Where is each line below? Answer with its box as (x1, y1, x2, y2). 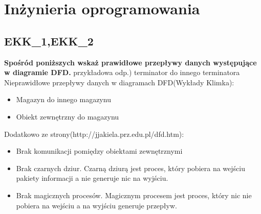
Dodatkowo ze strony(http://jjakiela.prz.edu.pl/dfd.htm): (4, 128, 184, 139)
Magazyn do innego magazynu (16, 94, 111, 105)
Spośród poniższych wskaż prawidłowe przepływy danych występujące (4, 57, 257, 67)
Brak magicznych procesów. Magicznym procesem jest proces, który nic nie (16, 189, 252, 200)
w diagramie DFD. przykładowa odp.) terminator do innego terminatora (4, 67, 240, 78)
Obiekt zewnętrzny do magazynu (16, 111, 119, 122)
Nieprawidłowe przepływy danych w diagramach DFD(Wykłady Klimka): (4, 77, 234, 87)
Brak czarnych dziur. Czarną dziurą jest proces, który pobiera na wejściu (16, 162, 245, 173)
